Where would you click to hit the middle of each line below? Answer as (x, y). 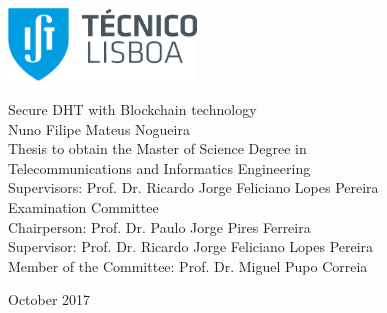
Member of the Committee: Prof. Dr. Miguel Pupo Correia (188, 265)
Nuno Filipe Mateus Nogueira (99, 128)
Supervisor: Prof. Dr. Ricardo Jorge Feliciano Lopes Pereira (191, 246)
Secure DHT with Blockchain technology (132, 109)
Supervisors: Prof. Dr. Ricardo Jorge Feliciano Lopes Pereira (193, 187)
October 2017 (49, 299)
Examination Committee (83, 207)
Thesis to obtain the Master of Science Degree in (157, 148)
